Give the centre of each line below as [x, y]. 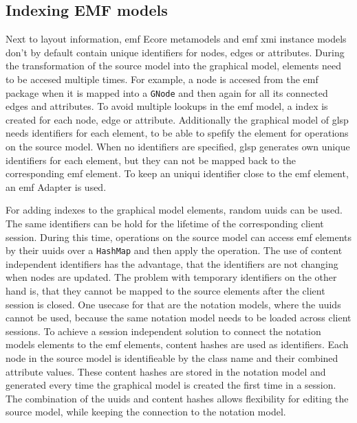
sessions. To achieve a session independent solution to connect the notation [163, 331]
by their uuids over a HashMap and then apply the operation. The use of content [174, 250]
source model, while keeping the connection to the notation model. [146, 412]
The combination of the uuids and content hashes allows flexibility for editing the [177, 398]
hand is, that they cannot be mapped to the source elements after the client [165, 291]
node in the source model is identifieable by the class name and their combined [172, 357]
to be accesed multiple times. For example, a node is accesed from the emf [162, 79]
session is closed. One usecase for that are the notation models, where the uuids [173, 304]
